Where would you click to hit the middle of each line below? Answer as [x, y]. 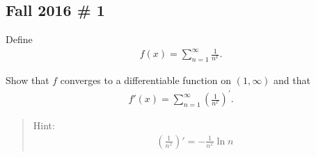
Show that [27, 80]
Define [19, 39]
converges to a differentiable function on [145, 80]
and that [292, 80]
